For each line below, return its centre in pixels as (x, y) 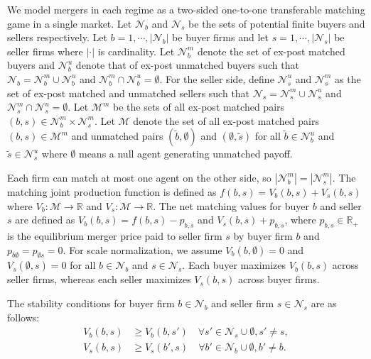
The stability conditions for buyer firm (91, 303)
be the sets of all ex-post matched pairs (199, 107)
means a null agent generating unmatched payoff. (185, 154)
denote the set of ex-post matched (271, 51)
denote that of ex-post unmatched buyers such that (187, 65)
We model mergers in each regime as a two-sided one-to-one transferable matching (186, 9)
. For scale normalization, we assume (143, 249)
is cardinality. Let (136, 51)
